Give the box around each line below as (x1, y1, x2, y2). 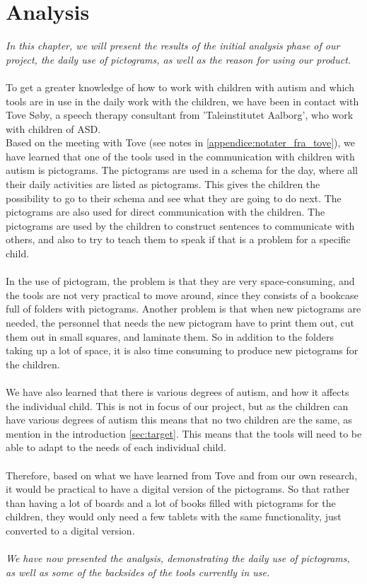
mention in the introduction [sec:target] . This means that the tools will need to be (6, 426, 362, 440)
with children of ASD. (6, 121, 101, 136)
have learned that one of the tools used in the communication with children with (6, 148, 355, 163)
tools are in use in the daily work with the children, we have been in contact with (6, 93, 359, 108)
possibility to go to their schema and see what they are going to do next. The (6, 190, 342, 205)
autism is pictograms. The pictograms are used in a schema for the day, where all (6, 163, 358, 177)
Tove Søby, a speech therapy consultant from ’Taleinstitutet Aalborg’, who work (6, 107, 354, 122)
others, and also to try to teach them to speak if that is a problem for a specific (6, 232, 351, 247)
